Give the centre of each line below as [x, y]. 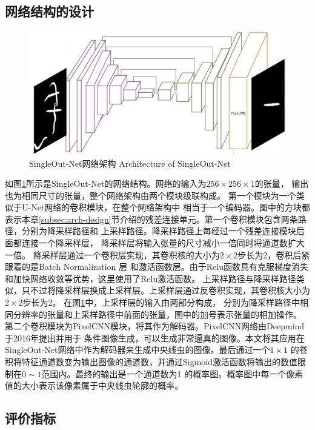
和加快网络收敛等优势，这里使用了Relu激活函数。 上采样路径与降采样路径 [151, 278]
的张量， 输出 [282, 183]
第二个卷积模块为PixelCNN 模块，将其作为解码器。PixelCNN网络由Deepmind [155, 326]
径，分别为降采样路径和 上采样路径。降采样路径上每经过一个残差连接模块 [151, 231]
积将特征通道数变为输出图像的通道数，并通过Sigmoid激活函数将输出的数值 [151, 362]
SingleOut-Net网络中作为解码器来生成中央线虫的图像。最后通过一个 [138, 350]
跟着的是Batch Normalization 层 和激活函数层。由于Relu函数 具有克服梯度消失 [157, 267]
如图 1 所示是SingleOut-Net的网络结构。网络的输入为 [106, 183]
